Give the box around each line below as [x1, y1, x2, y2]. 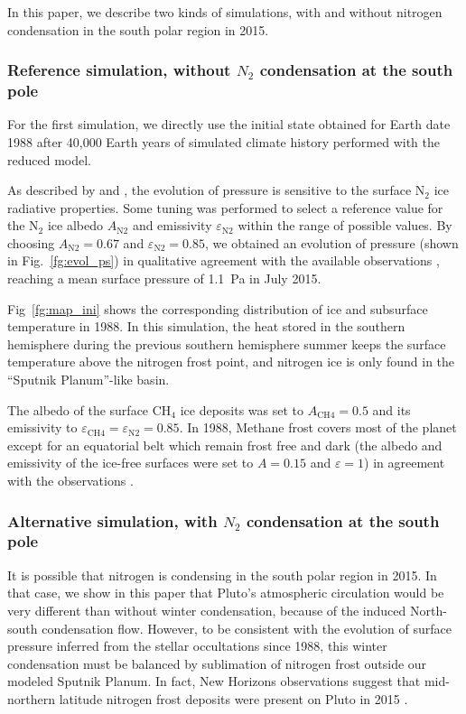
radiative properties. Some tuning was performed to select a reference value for [7, 198, 443, 217]
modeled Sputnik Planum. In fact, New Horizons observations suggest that [7, 672, 421, 691]
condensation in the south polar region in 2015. [7, 20, 269, 39]
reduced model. [7, 150, 91, 169]
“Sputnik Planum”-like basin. [7, 370, 170, 389]
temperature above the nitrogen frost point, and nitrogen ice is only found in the [7, 352, 455, 371]
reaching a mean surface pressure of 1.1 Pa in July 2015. [7, 269, 322, 288]
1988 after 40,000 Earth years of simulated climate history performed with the [7, 132, 440, 151]
